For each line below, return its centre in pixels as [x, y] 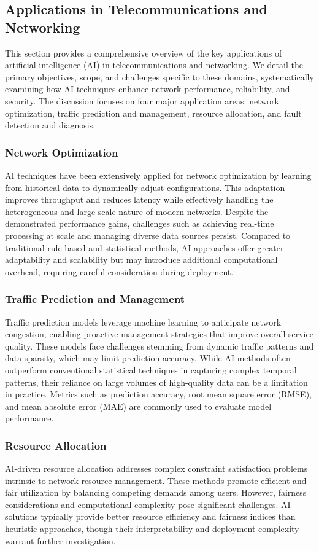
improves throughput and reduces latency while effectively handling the [139, 199]
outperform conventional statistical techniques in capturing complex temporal [151, 369]
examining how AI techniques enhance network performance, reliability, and [148, 89]
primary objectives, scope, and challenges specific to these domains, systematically [159, 76]
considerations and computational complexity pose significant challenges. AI [148, 504]
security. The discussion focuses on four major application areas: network [142, 100]
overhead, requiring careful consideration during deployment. [119, 271]
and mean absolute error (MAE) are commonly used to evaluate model [138, 406]
